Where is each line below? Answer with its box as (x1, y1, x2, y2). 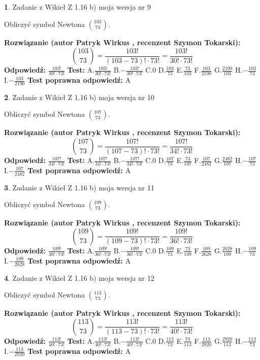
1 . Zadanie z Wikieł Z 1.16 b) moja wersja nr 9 (4, 2, 151, 12)
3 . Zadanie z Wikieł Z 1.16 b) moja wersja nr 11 (4, 182, 155, 192)
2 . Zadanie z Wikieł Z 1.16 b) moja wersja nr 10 (4, 91, 155, 102)
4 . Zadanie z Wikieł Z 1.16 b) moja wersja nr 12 (4, 272, 155, 283)
